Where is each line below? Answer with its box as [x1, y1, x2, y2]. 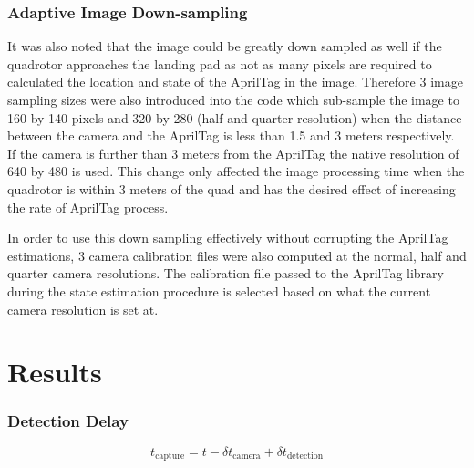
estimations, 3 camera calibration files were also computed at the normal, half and [7, 245, 467, 265]
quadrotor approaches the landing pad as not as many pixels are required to [7, 54, 432, 73]
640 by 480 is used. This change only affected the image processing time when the [7, 161, 465, 181]
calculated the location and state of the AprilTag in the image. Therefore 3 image [7, 72, 463, 91]
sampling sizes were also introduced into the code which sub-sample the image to [7, 90, 459, 109]
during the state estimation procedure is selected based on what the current [7, 281, 431, 300]
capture [155, 452, 185, 462]
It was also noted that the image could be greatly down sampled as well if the [7, 36, 442, 56]
